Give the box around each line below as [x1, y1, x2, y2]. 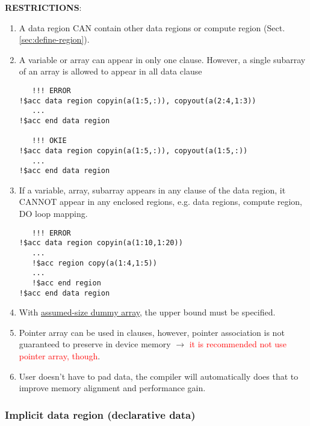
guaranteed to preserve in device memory [19, 338, 171, 350]
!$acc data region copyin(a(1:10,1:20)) [19, 239, 183, 248]
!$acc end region [32, 278, 101, 287]
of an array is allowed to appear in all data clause [19, 65, 202, 78]
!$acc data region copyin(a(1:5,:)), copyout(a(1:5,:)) [19, 146, 248, 155]
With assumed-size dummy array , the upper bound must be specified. [19, 306, 276, 318]
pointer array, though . [19, 350, 101, 362]
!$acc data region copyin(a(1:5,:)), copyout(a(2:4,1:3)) [19, 96, 256, 105]
